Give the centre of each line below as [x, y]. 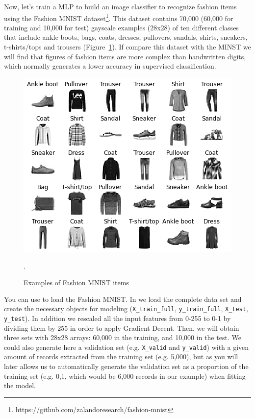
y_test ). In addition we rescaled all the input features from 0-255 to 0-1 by [117, 318]
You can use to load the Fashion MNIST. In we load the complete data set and [123, 299]
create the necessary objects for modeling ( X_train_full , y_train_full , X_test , [126, 308]
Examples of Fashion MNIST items [76, 282]
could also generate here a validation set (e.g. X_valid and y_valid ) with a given [127, 347]
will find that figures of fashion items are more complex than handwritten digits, [125, 56]
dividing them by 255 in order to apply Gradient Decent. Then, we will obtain [122, 328]
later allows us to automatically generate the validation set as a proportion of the [126, 366]
